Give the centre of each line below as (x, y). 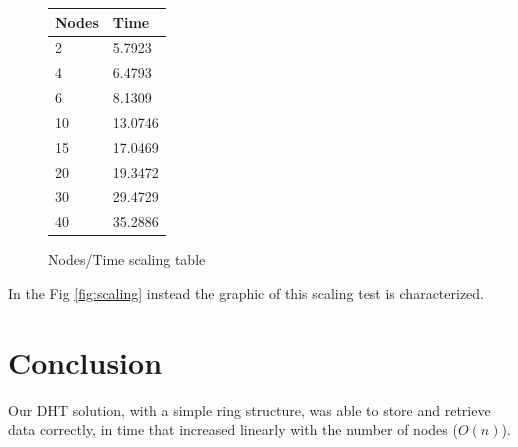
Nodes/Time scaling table (127, 259)
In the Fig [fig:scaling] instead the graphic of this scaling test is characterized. (246, 292)
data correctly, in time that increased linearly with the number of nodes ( (233, 429)
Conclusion (85, 361)
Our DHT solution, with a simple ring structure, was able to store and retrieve (249, 409)
